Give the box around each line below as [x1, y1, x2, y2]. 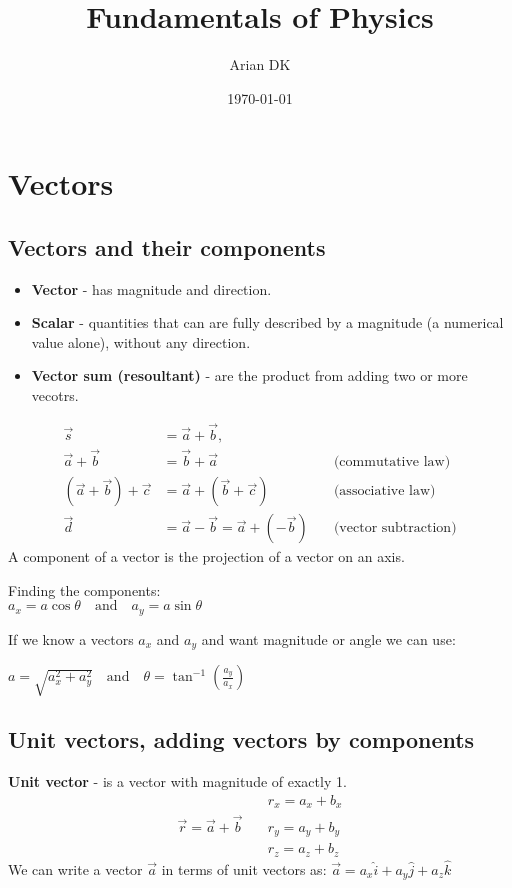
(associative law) [333, 484, 436, 499]
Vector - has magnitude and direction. [31, 278, 272, 299]
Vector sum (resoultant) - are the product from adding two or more [31, 365, 468, 386]
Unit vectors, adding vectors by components [8, 724, 475, 755]
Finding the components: [8, 579, 161, 600]
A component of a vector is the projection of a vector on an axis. [8, 546, 405, 567]
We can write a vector [8, 858, 143, 879]
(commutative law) [333, 455, 451, 470]
